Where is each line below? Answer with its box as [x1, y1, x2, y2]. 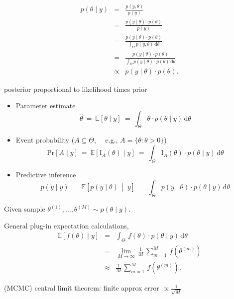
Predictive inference [15, 169, 76, 179]
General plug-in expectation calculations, [4, 220, 129, 230]
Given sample [4, 204, 45, 214]
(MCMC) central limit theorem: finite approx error [4, 283, 159, 293]
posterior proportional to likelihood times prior [4, 83, 147, 94]
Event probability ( [15, 135, 75, 145]
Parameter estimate [15, 100, 76, 111]
